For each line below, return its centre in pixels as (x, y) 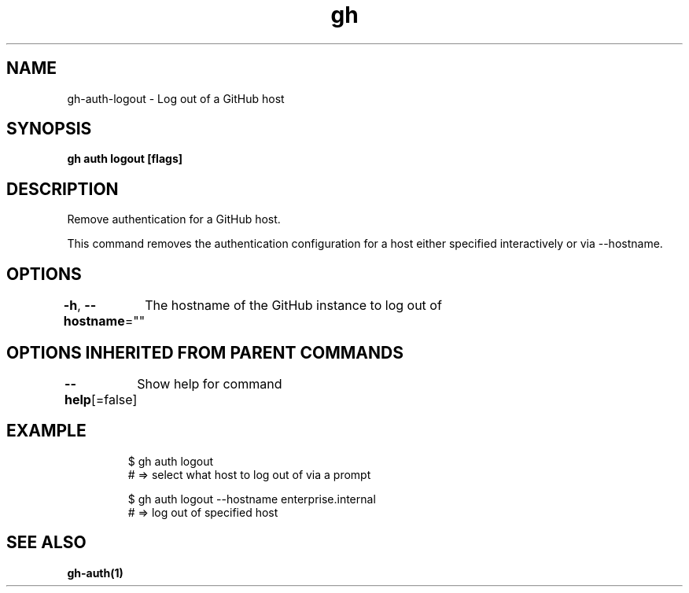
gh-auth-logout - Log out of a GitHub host (176, 98)
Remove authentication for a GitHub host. (174, 219)
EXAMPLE (46, 431)
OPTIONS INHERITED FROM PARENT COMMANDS (205, 352)
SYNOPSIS (49, 129)
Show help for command (210, 383)
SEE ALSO (46, 543)
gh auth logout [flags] (125, 159)
